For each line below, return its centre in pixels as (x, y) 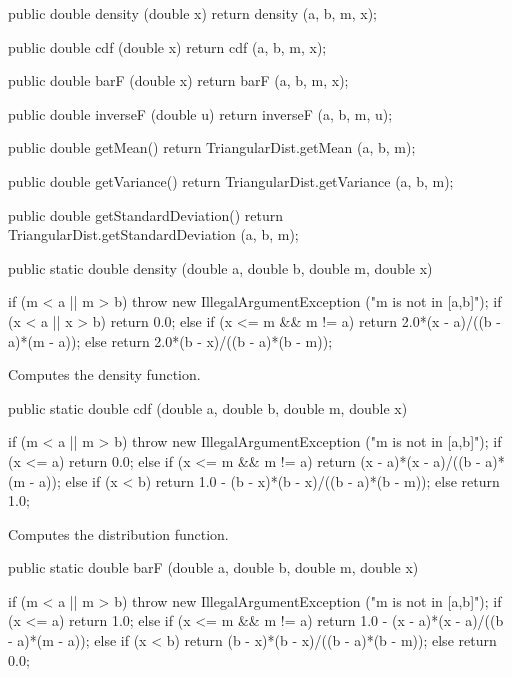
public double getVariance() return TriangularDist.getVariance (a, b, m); (231, 180)
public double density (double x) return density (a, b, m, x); (192, 13)
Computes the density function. (104, 374)
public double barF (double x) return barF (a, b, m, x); (178, 80)
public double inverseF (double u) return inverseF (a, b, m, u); (200, 113)
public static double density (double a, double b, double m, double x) (220, 267)
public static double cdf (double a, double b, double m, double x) (208, 407)
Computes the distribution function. (118, 533)
